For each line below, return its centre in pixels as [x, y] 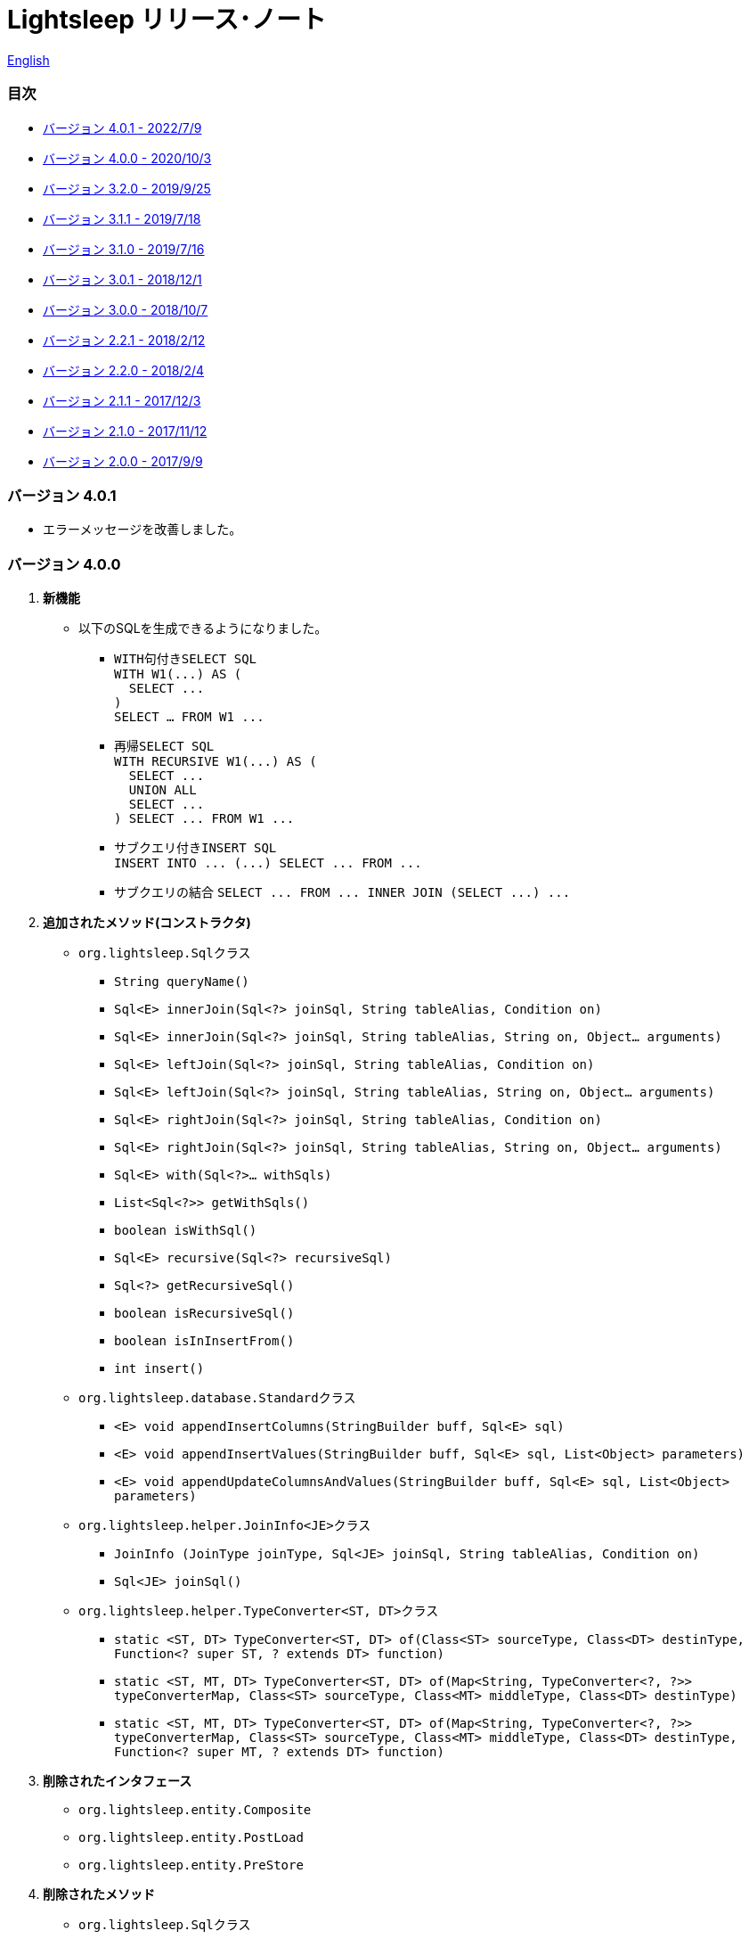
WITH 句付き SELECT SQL [186, 658]
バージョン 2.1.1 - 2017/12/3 [122, 400]
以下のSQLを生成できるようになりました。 [203, 628]
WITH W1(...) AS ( [178, 674]
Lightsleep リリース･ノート [167, 20]
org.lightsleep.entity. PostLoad [191, 1837]
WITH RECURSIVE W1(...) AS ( [216, 761]
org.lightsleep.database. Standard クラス [217, 1397]
